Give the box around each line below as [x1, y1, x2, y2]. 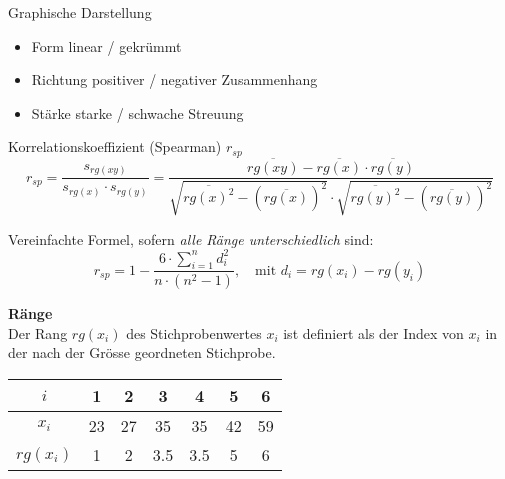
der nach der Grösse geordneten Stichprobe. [8, 342, 276, 363]
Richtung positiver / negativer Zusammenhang [31, 69, 318, 90]
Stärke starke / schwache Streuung [31, 102, 244, 123]
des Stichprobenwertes [126, 322, 262, 343]
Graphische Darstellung [8, 2, 152, 22]
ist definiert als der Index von [283, 322, 464, 343]
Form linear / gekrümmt [31, 35, 182, 56]
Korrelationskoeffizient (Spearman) [8, 136, 222, 157]
